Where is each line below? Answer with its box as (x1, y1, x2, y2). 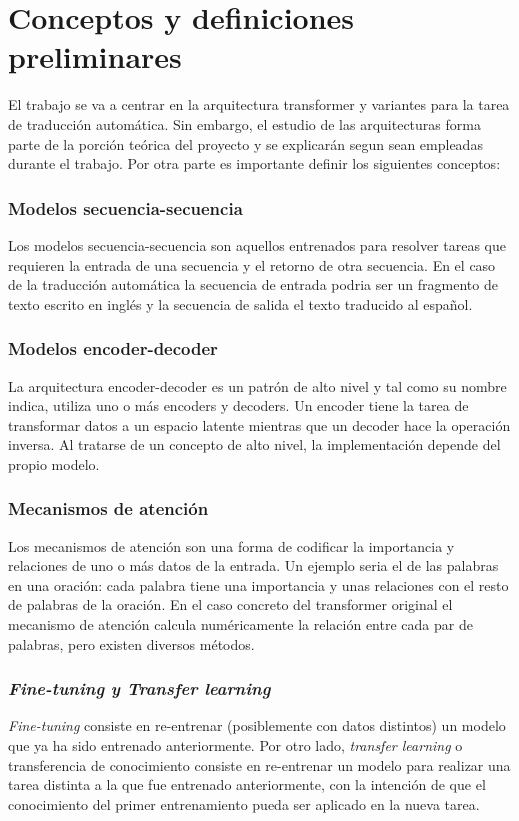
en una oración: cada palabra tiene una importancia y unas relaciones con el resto (8, 574, 509, 595)
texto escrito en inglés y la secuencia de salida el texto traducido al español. (8, 293, 473, 314)
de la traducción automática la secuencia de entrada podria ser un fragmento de (8, 274, 498, 295)
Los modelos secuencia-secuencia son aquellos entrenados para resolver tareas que (8, 234, 507, 255)
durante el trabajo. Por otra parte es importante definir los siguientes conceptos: (8, 153, 501, 174)
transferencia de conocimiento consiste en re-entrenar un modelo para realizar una (8, 754, 511, 775)
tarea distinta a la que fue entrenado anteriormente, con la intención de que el (8, 774, 486, 795)
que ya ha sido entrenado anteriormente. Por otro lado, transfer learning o (8, 735, 463, 756)
